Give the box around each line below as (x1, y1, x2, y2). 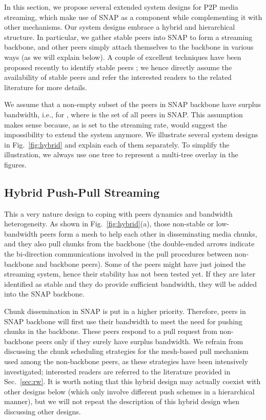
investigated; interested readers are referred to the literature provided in (4, 366, 231, 376)
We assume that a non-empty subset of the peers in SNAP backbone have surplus (4, 99, 261, 110)
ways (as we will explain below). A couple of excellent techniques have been (4, 51, 241, 62)
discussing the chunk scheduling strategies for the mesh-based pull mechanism (4, 346, 249, 356)
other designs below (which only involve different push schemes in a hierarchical (4, 386, 255, 396)
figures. (4, 159, 27, 170)
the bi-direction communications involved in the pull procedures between (4, 248, 233, 259)
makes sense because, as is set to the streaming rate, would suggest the (4, 119, 227, 130)
